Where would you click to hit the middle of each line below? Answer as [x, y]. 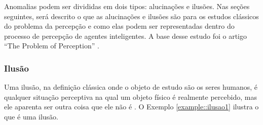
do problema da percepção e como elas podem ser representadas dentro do [119, 26]
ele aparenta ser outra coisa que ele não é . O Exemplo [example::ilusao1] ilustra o [131, 107]
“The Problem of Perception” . [52, 46]
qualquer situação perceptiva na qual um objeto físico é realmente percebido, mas [130, 97]
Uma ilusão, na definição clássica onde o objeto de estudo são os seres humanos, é [131, 87]
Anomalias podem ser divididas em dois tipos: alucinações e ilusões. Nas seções [127, 6]
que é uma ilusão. [31, 116]
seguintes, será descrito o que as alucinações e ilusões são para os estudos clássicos [131, 16]
